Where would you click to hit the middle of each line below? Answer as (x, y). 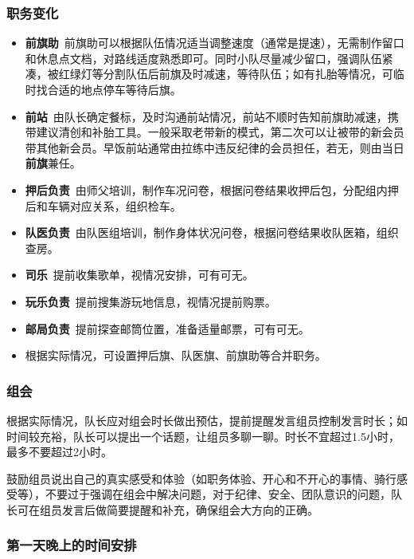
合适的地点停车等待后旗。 (114, 89)
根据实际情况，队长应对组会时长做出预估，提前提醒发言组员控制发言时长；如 (207, 420)
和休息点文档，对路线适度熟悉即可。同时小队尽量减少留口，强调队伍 (203, 58)
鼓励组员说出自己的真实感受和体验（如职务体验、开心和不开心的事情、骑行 (201, 478)
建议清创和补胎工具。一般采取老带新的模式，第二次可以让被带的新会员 (220, 132)
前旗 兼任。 (53, 163)
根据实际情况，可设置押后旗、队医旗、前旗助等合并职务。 (176, 355)
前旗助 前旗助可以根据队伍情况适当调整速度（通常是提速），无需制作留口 (215, 43)
